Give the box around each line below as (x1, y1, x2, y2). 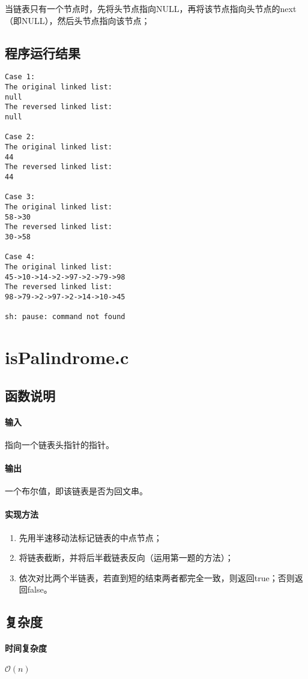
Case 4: (5, 253, 35, 262)
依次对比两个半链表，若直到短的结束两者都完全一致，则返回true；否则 (19, 571, 295, 584)
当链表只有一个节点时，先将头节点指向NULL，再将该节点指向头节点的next (5, 2, 297, 14)
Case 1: (5, 73, 35, 82)
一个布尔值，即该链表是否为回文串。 (5, 485, 148, 497)
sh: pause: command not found (5, 313, 125, 322)
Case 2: (5, 133, 35, 142)
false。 (27, 583, 52, 596)
